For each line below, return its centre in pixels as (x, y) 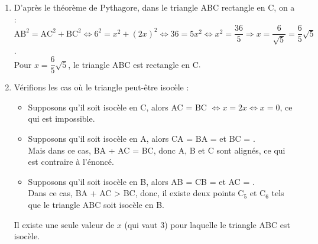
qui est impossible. (61, 118)
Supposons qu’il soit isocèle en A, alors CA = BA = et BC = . (142, 139)
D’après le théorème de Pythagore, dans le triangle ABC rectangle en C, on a (154, 7)
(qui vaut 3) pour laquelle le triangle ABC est (207, 224)
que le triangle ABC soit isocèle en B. (96, 205)
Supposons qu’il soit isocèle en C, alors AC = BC (117, 107)
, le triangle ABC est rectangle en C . (134, 64)
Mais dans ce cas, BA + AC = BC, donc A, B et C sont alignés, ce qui (157, 150)
